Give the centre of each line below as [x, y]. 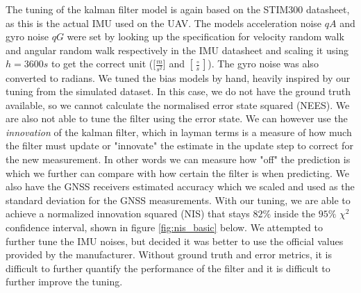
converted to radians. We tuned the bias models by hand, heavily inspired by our [178, 77]
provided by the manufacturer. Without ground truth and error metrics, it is [169, 254]
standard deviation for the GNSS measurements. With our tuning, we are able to [178, 200]
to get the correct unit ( [102, 64]
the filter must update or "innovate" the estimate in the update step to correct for [179, 145]
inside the [295, 214]
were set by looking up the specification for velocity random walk [205, 36]
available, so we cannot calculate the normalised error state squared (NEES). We [178, 104]
